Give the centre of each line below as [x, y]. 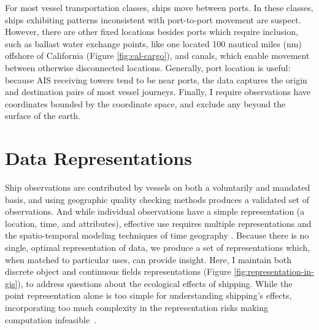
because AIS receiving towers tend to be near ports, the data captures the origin [156, 79]
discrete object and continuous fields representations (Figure [118, 271]
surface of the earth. [43, 116]
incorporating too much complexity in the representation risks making [137, 307]
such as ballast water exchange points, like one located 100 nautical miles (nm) [153, 43]
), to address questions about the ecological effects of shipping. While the [155, 283]
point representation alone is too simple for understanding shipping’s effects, [148, 295]
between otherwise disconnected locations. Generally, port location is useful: [148, 67]
